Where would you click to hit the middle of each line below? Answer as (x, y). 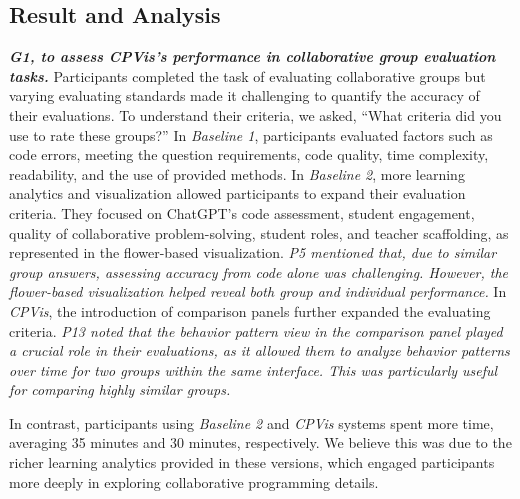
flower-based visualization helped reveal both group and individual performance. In (258, 291)
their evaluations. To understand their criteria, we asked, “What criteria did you (255, 114)
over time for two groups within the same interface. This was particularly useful (253, 369)
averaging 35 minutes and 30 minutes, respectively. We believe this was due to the (260, 442)
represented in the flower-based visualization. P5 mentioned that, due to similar (253, 252)
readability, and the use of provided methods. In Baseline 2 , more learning (237, 173)
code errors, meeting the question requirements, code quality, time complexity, (249, 154)
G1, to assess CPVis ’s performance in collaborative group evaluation (252, 56)
